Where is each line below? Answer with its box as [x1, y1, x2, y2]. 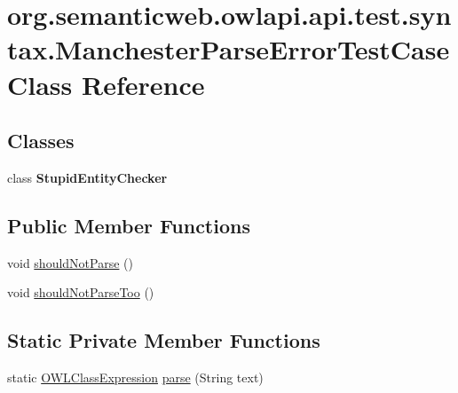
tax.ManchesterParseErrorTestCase [7, 31, 450, 67]
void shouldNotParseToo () [7, 283, 154, 302]
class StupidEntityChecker [7, 168, 168, 186]
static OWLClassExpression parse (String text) [7, 368, 264, 387]
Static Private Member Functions [7, 326, 320, 354]
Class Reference [7, 66, 205, 102]
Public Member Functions [7, 211, 250, 239]
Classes [7, 127, 75, 154]
